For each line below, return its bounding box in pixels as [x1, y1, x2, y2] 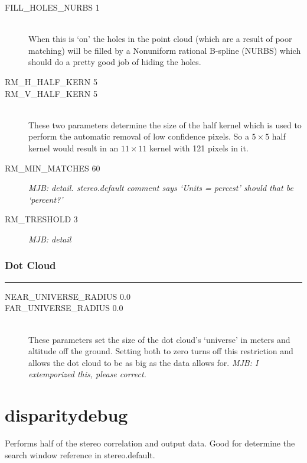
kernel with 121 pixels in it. [149, 141, 249, 154]
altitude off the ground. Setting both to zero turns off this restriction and [28, 345, 293, 357]
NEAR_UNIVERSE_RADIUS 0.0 [5, 290, 130, 302]
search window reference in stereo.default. [5, 448, 155, 461]
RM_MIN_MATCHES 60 [5, 161, 100, 174]
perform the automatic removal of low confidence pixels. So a [28, 130, 249, 143]
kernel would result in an [28, 141, 119, 154]
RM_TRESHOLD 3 [5, 213, 78, 225]
